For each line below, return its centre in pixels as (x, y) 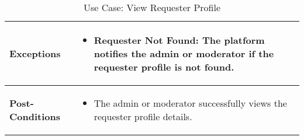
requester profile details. (143, 116)
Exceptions (35, 53)
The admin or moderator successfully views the (190, 103)
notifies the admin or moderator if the (184, 53)
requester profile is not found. (164, 67)
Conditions (35, 116)
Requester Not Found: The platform (179, 40)
